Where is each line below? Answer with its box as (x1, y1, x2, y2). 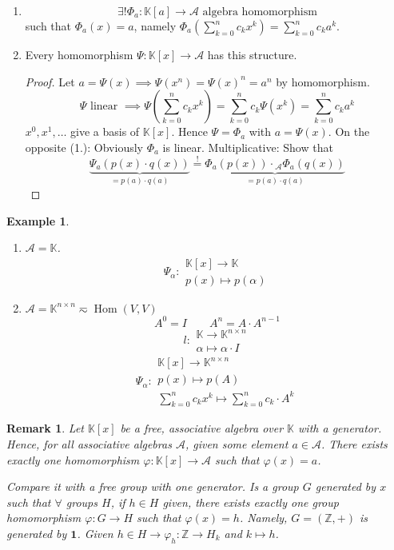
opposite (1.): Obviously (25, 138, 143, 155)
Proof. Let (25, 73, 75, 90)
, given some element (185, 436, 289, 452)
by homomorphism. (276, 73, 370, 90)
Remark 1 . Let (6, 420, 84, 436)
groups (66, 493, 98, 510)
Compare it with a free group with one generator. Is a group (6, 478, 299, 495)
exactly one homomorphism (6, 451, 140, 468)
